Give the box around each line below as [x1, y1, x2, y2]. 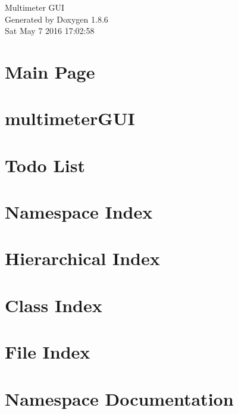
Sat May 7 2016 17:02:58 [5, 24, 95, 37]
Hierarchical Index [5, 246, 160, 270]
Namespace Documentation [5, 386, 234, 410]
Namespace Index [5, 200, 153, 224]
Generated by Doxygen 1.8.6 [5, 13, 108, 25]
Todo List [5, 152, 85, 177]
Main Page [5, 59, 95, 83]
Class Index [5, 292, 102, 317]
